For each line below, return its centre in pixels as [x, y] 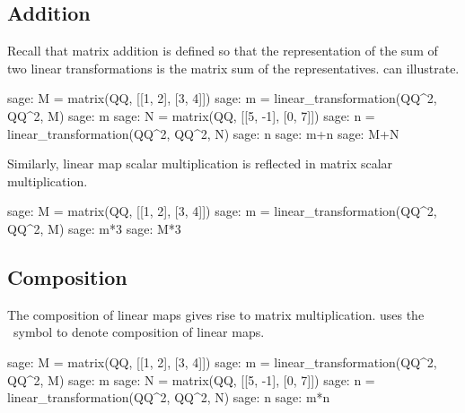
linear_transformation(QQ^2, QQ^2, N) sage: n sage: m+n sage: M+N [203, 133]
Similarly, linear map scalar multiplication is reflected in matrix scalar [200, 163]
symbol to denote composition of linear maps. [139, 332]
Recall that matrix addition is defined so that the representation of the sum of [223, 51]
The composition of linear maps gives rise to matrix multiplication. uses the [216, 314]
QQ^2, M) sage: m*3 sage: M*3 [94, 228]
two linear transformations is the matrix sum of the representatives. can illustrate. [233, 68]
